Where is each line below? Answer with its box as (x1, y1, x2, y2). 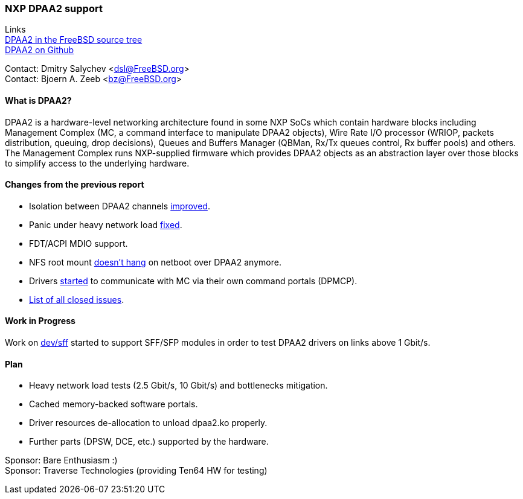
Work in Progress (5, 316, 75, 326)
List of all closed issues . (29, 294, 124, 305)
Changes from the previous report (5, 179, 144, 190)
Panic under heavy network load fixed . (29, 219, 182, 230)
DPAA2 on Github (5, 45, 74, 56)
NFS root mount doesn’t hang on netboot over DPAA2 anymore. (29, 256, 281, 267)
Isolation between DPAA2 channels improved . (29, 200, 210, 211)
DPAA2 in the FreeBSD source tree (5, 34, 143, 45)
